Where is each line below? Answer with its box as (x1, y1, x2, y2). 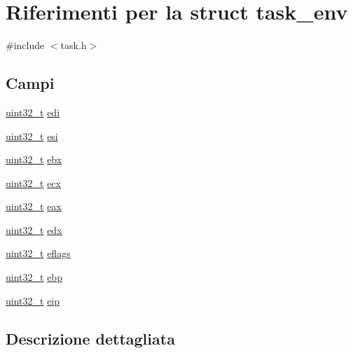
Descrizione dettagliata (6, 327, 175, 349)
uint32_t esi (6, 128, 58, 143)
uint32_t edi (6, 104, 60, 119)
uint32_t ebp (6, 270, 62, 284)
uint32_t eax (6, 199, 62, 214)
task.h (60, 38, 87, 53)
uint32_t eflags (6, 246, 71, 261)
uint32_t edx (6, 222, 62, 237)
